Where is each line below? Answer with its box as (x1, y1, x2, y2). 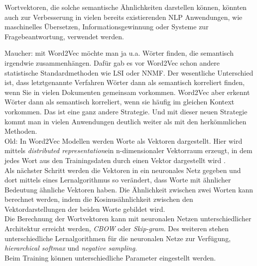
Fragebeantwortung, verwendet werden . (4, 31, 124, 41)
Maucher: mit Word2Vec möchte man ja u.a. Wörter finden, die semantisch (4, 48, 234, 58)
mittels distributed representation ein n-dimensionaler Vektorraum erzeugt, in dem (4, 145, 253, 156)
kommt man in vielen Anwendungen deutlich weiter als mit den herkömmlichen (4, 116, 247, 126)
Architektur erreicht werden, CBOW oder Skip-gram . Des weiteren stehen (4, 223, 229, 234)
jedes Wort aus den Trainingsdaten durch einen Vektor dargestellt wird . (4, 155, 226, 165)
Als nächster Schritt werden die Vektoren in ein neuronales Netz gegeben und (4, 165, 241, 175)
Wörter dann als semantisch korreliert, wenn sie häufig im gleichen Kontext (4, 96, 235, 107)
